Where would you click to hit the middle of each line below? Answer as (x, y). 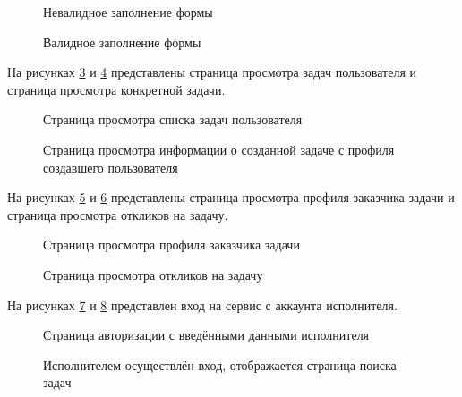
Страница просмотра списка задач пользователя (173, 119)
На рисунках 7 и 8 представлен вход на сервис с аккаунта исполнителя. (202, 304)
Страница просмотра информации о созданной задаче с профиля (219, 149)
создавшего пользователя (111, 167)
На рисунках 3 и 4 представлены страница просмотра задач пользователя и (212, 72)
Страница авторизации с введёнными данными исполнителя (206, 335)
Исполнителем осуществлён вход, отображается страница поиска (220, 364)
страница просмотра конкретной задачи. (116, 89)
